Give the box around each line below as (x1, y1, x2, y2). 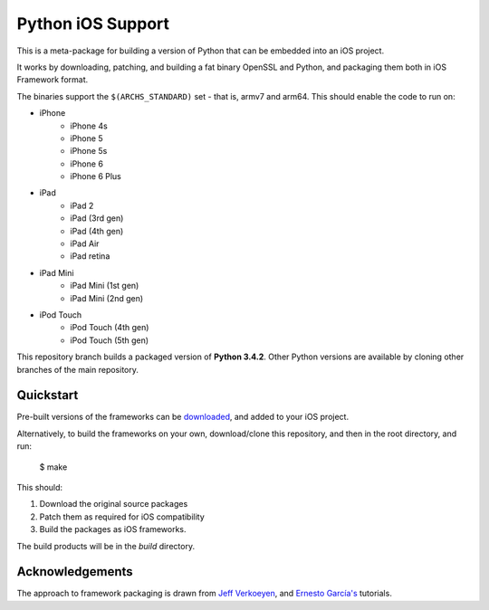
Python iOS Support (16, 14, 170, 33)
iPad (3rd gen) (70, 213, 124, 224)
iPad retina (70, 251, 110, 262)
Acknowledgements (16, 564, 133, 579)
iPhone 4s (70, 120, 108, 131)
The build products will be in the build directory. (16, 540, 195, 551)
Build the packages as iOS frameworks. (39, 524, 187, 535)
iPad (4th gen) (70, 225, 124, 236)
